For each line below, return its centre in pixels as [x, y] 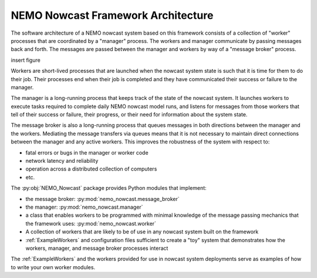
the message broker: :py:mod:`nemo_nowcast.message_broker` [103, 199]
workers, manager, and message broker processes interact [97, 248]
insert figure [26, 60]
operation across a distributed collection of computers [91, 169]
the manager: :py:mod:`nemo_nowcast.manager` [84, 207]
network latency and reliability [62, 161]
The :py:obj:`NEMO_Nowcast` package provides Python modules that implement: [109, 188]
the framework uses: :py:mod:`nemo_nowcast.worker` [91, 223]
